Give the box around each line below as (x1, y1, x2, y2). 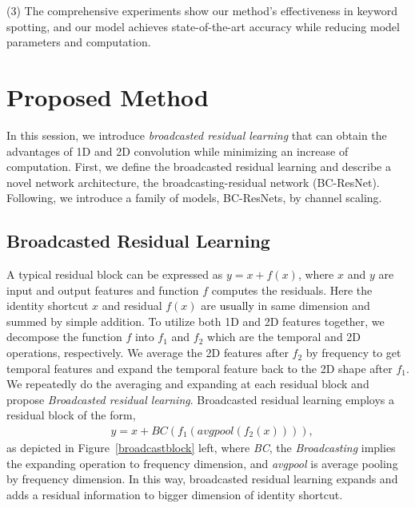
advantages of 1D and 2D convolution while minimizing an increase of (6, 142, 349, 159)
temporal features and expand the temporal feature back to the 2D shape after (6, 359, 393, 376)
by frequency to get (305, 344, 401, 361)
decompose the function (6, 328, 122, 345)
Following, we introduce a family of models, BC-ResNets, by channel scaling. (6, 189, 382, 206)
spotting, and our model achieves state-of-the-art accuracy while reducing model (6, 18, 400, 34)
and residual (102, 297, 162, 314)
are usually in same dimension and (201, 297, 370, 314)
